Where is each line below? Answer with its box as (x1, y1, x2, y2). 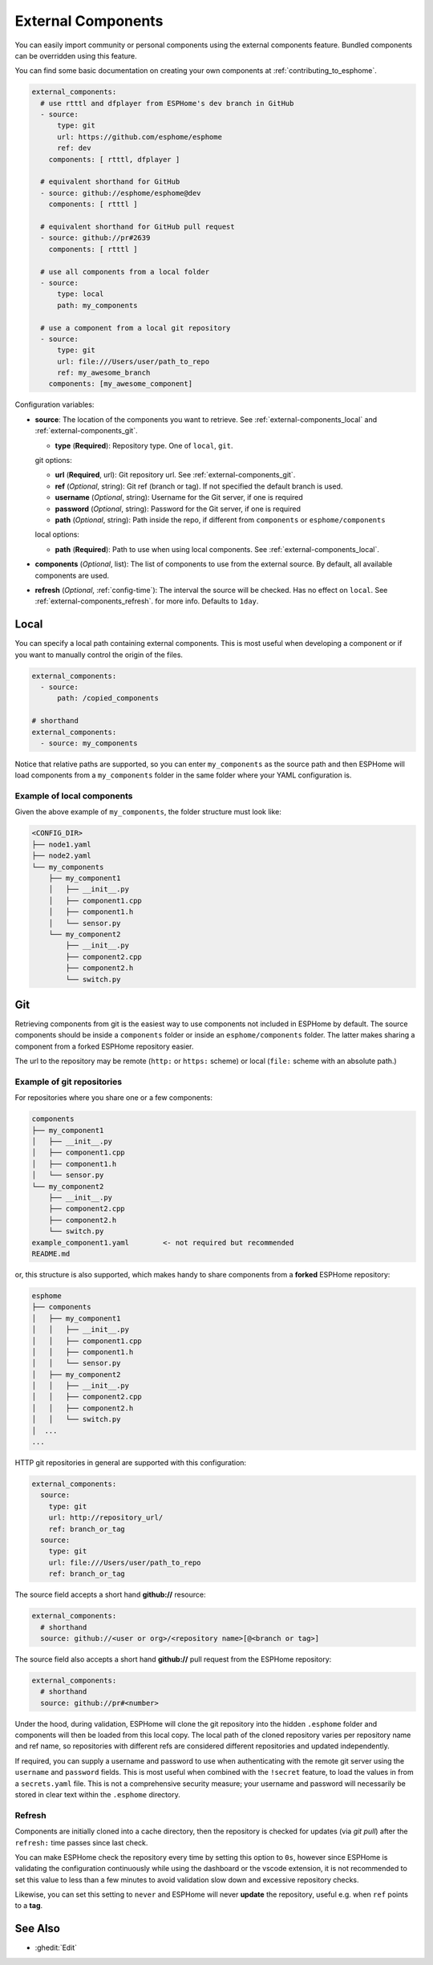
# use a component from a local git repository (40, 323, 231, 332)
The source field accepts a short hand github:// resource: (14, 1589, 206, 1600)
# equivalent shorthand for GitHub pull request (40, 222, 236, 231)
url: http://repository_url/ (48, 1513, 164, 1522)
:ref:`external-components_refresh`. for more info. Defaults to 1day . (34, 596, 259, 606)
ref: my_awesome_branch (57, 368, 151, 377)
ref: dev (57, 144, 91, 152)
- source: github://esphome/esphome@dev (40, 189, 201, 197)
